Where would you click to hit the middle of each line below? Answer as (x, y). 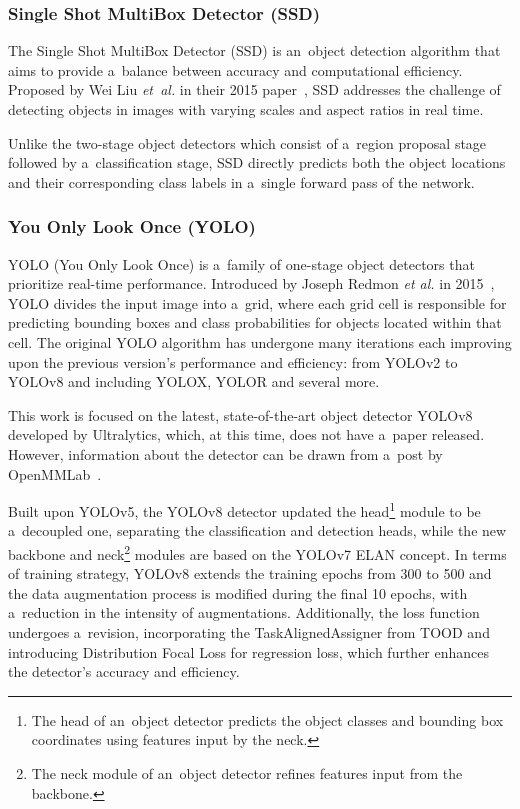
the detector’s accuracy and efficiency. (124, 671)
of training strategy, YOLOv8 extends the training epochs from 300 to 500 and (250, 573)
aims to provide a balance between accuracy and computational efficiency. (235, 69)
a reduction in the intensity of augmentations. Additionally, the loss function (244, 612)
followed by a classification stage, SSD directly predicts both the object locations (257, 162)
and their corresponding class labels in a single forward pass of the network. (241, 181)
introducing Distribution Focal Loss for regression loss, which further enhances (249, 651)
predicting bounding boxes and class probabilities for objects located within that (255, 322)
